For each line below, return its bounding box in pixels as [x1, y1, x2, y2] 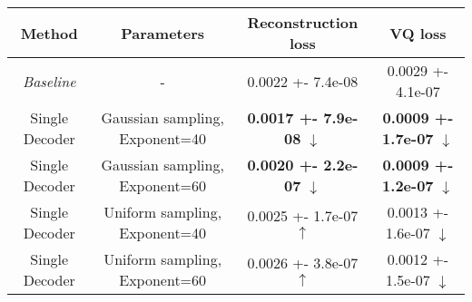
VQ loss [389, 22, 447, 44]
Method [20, 22, 78, 44]
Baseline [22, 70, 76, 92]
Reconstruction [247, 12, 359, 33]
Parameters [121, 22, 205, 44]
